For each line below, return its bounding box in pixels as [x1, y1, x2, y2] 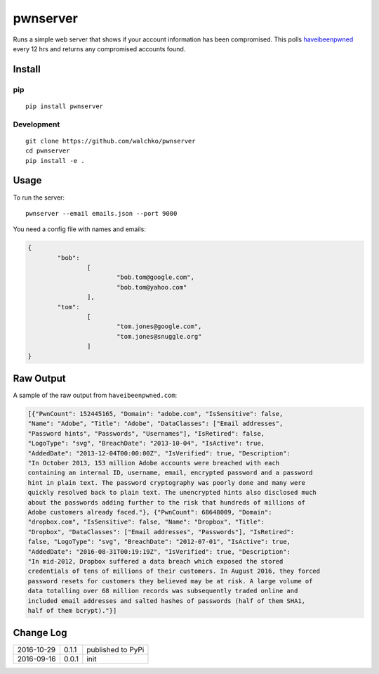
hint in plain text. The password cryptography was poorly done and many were [27, 479, 305, 486]
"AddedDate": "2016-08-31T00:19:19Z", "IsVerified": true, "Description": [27, 547, 291, 555]
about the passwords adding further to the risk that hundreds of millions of [27, 498, 305, 506]
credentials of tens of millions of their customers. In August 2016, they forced [27, 567, 321, 576]
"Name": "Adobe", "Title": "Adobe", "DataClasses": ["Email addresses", [27, 420, 284, 428]
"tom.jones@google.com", [116, 323, 202, 330]
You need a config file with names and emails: [13, 225, 147, 233]
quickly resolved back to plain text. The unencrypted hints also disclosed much [27, 488, 317, 497]
